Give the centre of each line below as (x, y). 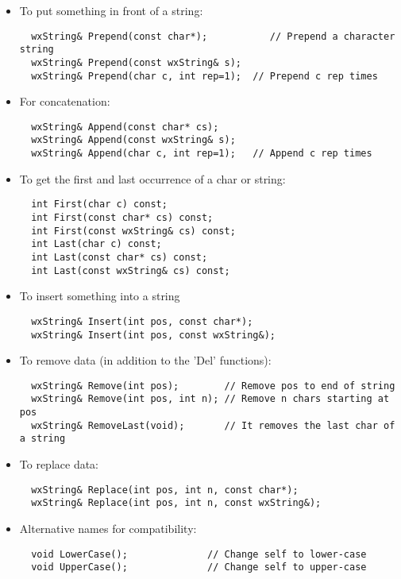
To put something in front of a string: (111, 10)
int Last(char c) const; (96, 244)
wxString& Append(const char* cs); (125, 127)
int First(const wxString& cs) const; (133, 231)
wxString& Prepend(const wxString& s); (136, 62)
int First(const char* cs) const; (122, 218)
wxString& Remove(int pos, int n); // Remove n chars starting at (210, 399)
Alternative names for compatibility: (108, 528)
